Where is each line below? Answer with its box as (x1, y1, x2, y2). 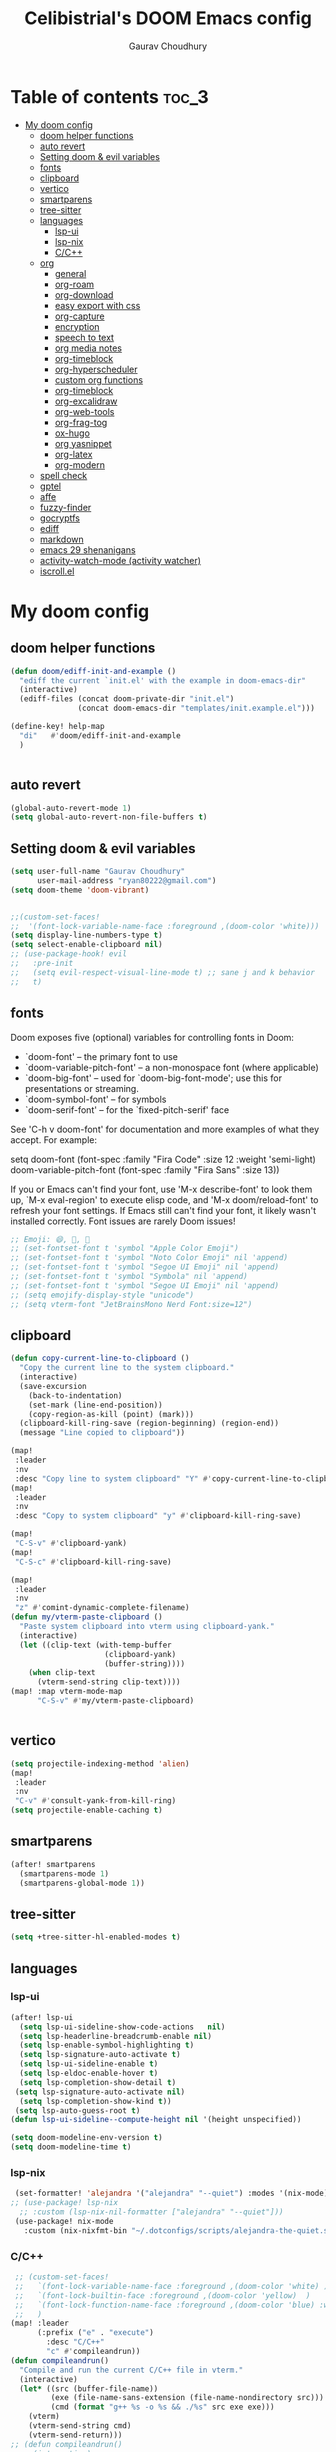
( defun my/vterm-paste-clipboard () (10, 1612, 163, 1622)
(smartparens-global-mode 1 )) (19, 1878, 145, 1888)
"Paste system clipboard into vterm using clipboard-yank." (19, 1622, 275, 1632)
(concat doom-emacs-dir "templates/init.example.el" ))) (77, 703, 315, 714)
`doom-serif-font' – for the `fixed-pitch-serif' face (24, 1103, 230, 1116)
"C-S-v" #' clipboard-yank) (14, 1538, 128, 1549)
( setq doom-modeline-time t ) (10, 2142, 132, 2152)
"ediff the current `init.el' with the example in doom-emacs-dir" (19, 675, 307, 686)
